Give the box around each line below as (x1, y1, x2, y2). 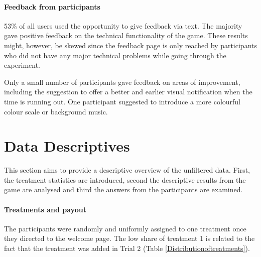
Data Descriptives (4, 136, 130, 156)
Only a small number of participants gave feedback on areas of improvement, (4, 76, 240, 87)
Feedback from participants (4, 1, 100, 12)
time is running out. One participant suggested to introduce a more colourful (4, 96, 241, 106)
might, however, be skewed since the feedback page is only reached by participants (4, 40, 257, 50)
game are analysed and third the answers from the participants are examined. (4, 184, 243, 195)
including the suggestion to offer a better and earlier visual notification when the (4, 86, 252, 97)
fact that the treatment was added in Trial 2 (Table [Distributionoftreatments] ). (4, 243, 250, 253)
